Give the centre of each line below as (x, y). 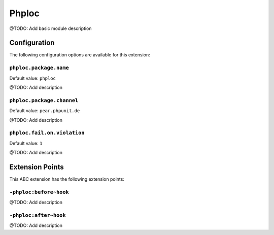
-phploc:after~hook (38, 215)
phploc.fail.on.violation (47, 133)
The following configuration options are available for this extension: (80, 55)
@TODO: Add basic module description (50, 28)
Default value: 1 (26, 143)
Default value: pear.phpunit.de (45, 111)
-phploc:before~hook (39, 192)
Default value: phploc (32, 78)
